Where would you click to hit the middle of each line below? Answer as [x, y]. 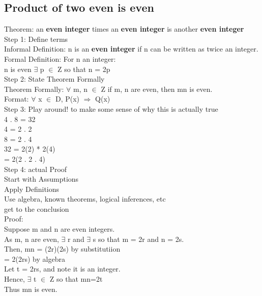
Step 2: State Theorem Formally [54, 79]
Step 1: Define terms [36, 39]
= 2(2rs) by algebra [35, 258]
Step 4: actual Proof [36, 169]
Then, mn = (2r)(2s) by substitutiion [62, 249]
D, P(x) [67, 99]
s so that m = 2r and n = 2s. [138, 239]
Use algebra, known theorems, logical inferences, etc [85, 199]
